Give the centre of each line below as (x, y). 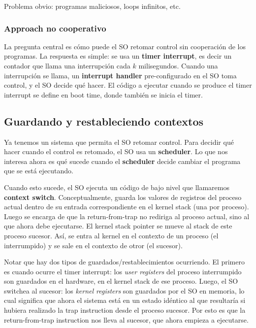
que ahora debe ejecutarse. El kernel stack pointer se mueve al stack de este (118, 226)
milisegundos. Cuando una (178, 66)
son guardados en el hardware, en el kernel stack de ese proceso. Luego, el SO (121, 281)
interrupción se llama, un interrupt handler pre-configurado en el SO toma (120, 75)
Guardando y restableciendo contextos (104, 121)
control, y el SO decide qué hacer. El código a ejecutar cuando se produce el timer (128, 85)
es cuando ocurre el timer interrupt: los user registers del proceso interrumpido (123, 271)
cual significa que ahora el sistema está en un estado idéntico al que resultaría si (125, 300)
